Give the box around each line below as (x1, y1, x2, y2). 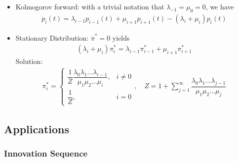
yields (112, 32, 130, 43)
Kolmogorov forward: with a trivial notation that (15, 1, 164, 11)
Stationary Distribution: (15, 32, 89, 43)
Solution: (15, 56, 43, 66)
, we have (205, 1, 234, 11)
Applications (4, 121, 70, 136)
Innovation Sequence (4, 147, 88, 159)
